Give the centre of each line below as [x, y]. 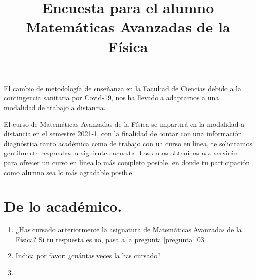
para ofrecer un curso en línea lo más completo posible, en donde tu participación [127, 162]
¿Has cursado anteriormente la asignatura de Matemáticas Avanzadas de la [128, 230]
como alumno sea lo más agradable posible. [69, 172]
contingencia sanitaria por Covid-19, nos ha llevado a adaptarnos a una [112, 98]
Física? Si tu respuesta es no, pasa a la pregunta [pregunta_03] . [112, 239]
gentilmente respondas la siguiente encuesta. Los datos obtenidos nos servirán [121, 153]
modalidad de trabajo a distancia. [55, 107]
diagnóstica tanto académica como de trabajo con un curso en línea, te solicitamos [128, 143]
